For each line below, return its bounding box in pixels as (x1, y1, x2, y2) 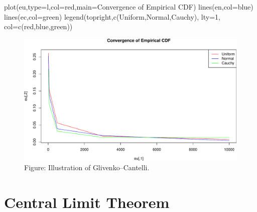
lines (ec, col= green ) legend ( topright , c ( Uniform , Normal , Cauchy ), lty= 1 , (4, 11, 220, 22)
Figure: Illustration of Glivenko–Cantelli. (24, 162, 150, 173)
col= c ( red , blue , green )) (4, 21, 73, 32)
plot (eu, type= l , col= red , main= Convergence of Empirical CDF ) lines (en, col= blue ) (4, 2, 253, 12)
